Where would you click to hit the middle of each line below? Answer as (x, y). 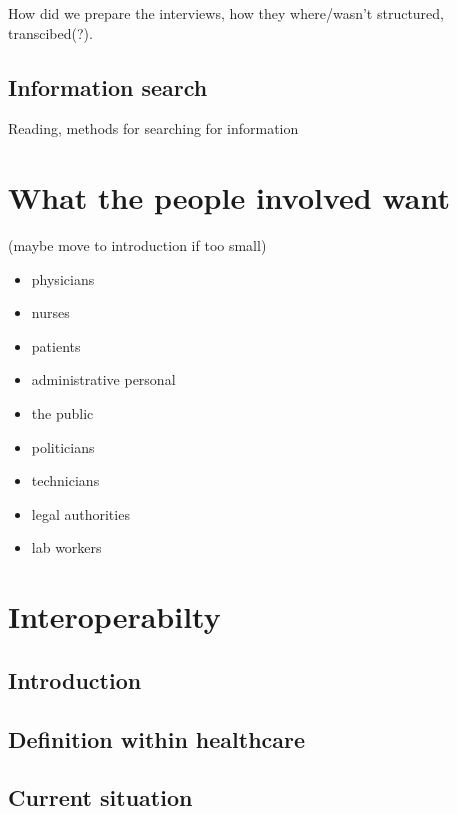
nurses (50, 312)
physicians (63, 278)
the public (62, 413)
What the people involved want (229, 197)
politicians (63, 446)
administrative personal (103, 379)
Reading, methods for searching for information (153, 128)
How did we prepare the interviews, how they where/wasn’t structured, (226, 13)
